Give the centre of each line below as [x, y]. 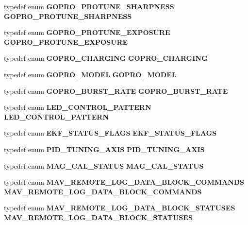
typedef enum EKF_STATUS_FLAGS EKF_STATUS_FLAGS [110, 133]
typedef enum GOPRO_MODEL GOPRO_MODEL [90, 74]
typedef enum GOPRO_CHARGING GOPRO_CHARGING [106, 58]
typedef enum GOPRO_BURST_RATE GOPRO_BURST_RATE [116, 91]
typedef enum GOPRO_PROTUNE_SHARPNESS [89, 6]
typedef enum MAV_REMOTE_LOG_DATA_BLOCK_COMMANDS [124, 182]
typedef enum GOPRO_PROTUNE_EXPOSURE [87, 32]
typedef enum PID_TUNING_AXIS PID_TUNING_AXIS [104, 149]
